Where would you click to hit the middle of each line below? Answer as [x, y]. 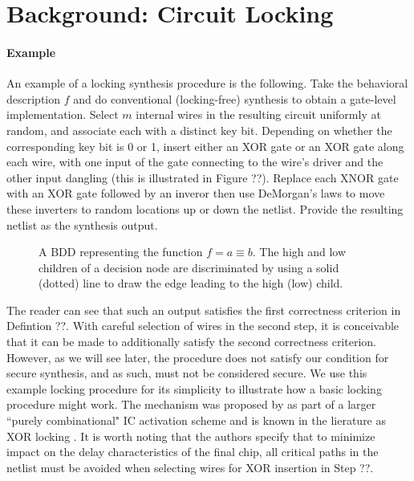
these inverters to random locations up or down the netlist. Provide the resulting [205, 208]
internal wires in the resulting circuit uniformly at [258, 114]
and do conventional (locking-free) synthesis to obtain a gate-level [235, 98]
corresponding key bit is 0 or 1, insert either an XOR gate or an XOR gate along [205, 146]
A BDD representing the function [121, 252]
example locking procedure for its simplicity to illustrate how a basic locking [194, 388]
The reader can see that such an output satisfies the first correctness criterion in [204, 310]
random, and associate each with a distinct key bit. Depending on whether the [199, 130]
